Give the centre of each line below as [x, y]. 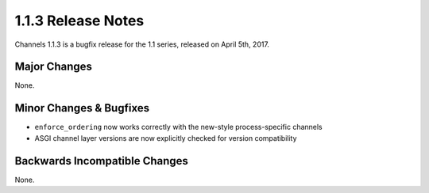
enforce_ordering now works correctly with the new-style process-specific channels [179, 127]
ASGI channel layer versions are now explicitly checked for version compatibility [166, 138]
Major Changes [54, 67]
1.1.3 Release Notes [79, 21]
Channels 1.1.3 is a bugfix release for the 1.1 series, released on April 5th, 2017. [142, 44]
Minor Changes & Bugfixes [82, 108]
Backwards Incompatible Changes [101, 161]
